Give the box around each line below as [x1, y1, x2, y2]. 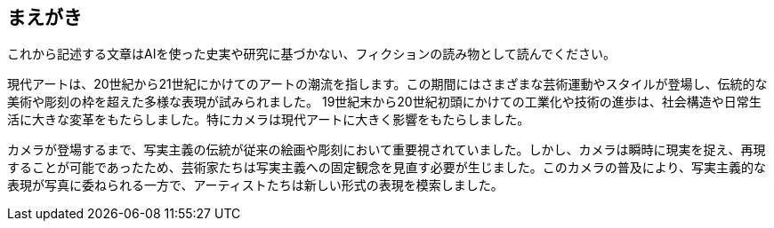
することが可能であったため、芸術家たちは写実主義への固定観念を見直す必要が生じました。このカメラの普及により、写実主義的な [7, 160, 767, 176]
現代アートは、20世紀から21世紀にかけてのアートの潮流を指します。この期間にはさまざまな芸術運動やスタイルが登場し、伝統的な [7, 76, 768, 92]
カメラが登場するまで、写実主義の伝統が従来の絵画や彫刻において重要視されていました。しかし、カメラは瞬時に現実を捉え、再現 [7, 142, 766, 158]
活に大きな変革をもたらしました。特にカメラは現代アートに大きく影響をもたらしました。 [7, 112, 530, 128]
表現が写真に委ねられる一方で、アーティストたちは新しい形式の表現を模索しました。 [7, 177, 504, 193]
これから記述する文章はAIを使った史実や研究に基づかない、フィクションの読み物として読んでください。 [7, 46, 617, 62]
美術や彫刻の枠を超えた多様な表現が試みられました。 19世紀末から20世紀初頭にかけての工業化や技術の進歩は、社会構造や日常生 [7, 94, 762, 110]
